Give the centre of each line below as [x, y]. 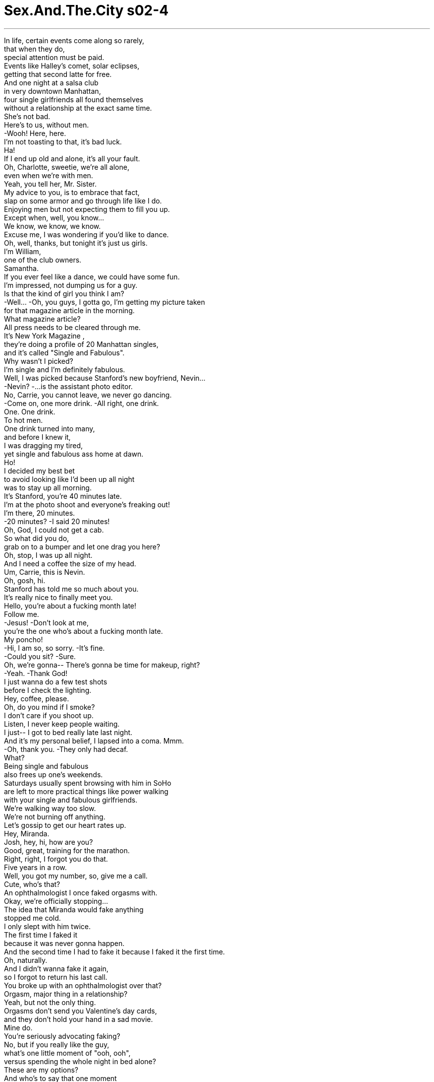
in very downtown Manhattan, [53, 91]
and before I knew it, [37, 437]
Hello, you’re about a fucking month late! [70, 606]
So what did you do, [37, 538]
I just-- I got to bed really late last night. [68, 732]
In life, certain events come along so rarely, [74, 40]
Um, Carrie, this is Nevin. [45, 572]
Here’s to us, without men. [47, 125]
